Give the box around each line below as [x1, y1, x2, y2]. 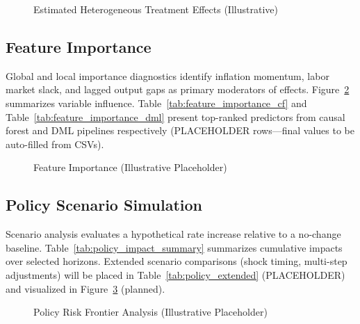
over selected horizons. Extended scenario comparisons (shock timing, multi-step [6, 254, 347, 268]
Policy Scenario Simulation [6, 194, 202, 216]
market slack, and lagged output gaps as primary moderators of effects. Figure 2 [6, 82, 350, 97]
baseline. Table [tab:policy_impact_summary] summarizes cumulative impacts [6, 240, 343, 254]
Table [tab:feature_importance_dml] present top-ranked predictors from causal [6, 109, 345, 124]
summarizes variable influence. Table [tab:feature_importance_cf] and [6, 95, 307, 110]
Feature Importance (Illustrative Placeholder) [33, 160, 227, 175]
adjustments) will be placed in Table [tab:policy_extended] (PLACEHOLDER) [6, 267, 345, 282]
